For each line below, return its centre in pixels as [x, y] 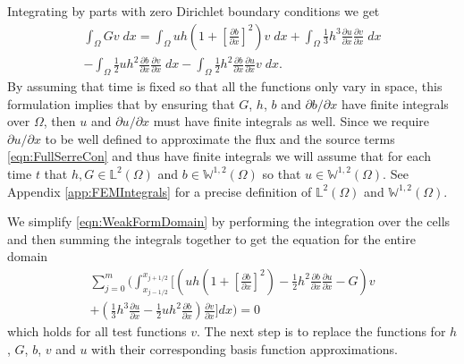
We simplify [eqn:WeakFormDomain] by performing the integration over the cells [229, 221]
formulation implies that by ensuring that [121, 103]
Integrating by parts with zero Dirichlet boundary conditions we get [194, 11]
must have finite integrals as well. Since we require [291, 121]
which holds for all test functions [97, 331]
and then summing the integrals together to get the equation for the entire [211, 238]
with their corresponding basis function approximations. [245, 349]
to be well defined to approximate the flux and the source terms [220, 138]
